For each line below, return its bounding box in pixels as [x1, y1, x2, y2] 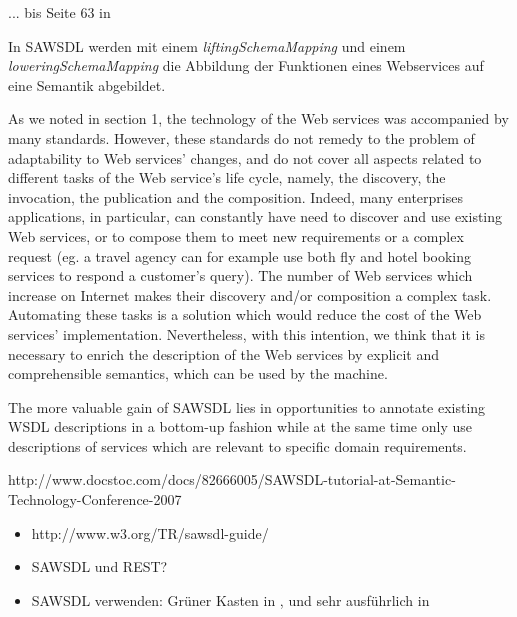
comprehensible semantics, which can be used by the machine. [8, 363, 388, 384]
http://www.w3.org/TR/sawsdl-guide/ [31, 522, 269, 543]
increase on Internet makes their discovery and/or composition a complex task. [8, 284, 492, 305]
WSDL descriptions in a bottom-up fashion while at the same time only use [8, 416, 472, 437]
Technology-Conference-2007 [8, 489, 182, 510]
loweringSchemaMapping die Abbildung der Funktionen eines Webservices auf [8, 55, 484, 76]
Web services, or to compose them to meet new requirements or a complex [8, 225, 464, 246]
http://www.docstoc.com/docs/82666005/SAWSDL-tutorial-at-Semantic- [8, 469, 456, 490]
